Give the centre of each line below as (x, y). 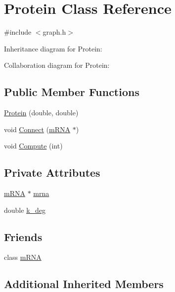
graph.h (54, 32)
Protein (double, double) (41, 113)
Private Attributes (52, 172)
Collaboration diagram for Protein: (57, 65)
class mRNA (23, 257)
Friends (23, 236)
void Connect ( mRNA (37, 129)
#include (18, 32)
